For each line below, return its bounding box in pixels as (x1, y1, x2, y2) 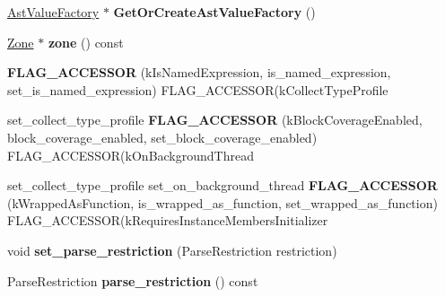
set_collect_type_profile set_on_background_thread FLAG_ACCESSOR (7, 176, 438, 195)
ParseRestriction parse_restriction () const (7, 271, 258, 290)
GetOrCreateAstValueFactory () (113, 3, 316, 21)
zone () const (48, 32, 124, 51)
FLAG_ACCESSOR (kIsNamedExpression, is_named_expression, (7, 63, 391, 82)
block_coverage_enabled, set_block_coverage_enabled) (7, 127, 318, 146)
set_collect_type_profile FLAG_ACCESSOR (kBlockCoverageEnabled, (7, 110, 423, 129)
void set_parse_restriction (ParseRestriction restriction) (7, 240, 337, 259)
